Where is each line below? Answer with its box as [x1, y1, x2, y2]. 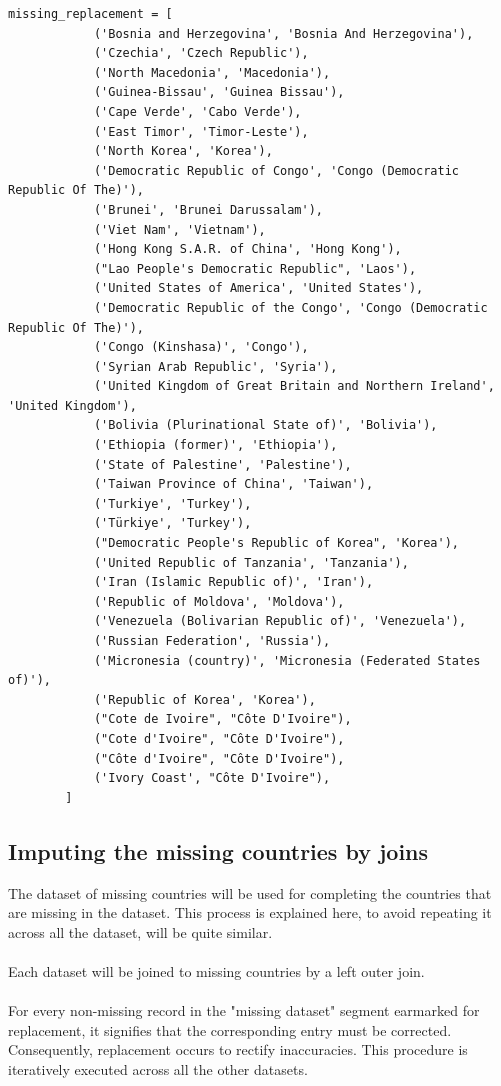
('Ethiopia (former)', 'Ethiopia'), [93, 438, 338, 453]
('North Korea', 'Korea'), [93, 144, 273, 159]
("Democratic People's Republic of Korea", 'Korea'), [93, 536, 460, 551]
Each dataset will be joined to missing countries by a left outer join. [8, 960, 425, 981]
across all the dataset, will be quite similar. [8, 921, 273, 942]
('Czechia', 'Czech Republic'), [93, 46, 309, 61]
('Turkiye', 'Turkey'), [93, 496, 252, 511]
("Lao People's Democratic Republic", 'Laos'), [93, 261, 417, 276]
